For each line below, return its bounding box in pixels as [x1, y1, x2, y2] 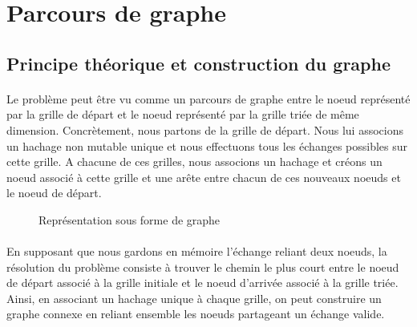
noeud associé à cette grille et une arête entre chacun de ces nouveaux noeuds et [6, 168, 401, 185]
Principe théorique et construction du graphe [6, 50, 391, 75]
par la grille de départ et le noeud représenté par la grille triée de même [6, 106, 359, 123]
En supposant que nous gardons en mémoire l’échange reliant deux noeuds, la [6, 243, 387, 260]
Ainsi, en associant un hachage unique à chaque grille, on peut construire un [6, 289, 382, 306]
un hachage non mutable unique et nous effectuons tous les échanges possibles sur [6, 137, 408, 154]
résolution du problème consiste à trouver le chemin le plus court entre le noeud [6, 258, 399, 275]
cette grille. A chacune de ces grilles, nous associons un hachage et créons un [6, 153, 383, 170]
